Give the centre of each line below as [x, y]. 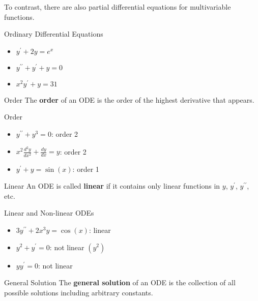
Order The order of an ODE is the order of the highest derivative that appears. [129, 99]
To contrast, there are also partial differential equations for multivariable [118, 7]
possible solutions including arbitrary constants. [79, 292]
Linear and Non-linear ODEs [49, 213]
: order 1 [86, 169]
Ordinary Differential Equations [54, 34]
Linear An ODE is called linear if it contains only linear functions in [112, 186]
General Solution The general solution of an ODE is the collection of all [120, 282]
